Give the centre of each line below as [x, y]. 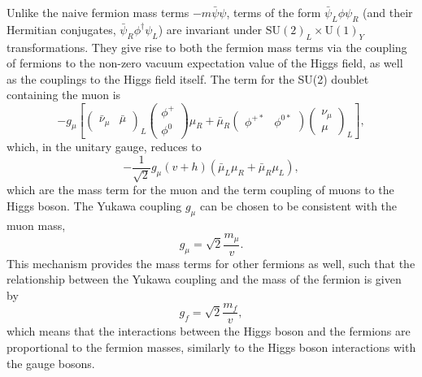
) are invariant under [210, 29]
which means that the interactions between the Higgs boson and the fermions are [209, 331]
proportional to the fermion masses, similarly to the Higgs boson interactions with [211, 347]
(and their [388, 12]
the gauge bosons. [51, 363]
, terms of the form [274, 12]
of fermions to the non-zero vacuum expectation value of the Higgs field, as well [205, 63]
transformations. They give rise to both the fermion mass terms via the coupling [207, 47]
